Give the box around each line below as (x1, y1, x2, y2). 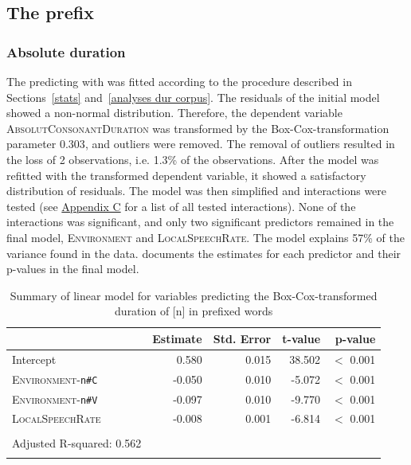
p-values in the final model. (6, 260, 139, 277)
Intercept (12, 350, 57, 367)
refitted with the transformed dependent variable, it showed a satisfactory (6, 166, 366, 183)
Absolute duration (6, 41, 126, 61)
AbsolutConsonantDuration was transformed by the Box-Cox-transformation (6, 119, 389, 136)
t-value (282, 330, 321, 346)
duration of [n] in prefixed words (115, 303, 273, 319)
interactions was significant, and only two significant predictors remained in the (6, 213, 394, 230)
